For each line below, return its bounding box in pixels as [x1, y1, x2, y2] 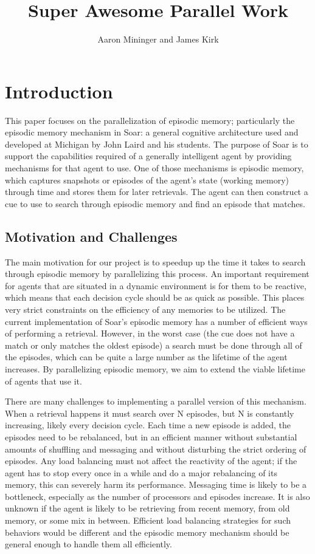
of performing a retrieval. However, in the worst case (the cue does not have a [5, 327, 295, 340]
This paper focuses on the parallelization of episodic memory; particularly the [5, 114, 295, 126]
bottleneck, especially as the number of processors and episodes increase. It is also [5, 490, 310, 502]
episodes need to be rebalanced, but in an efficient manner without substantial [5, 430, 297, 443]
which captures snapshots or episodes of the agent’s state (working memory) [5, 173, 289, 186]
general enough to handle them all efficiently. [5, 538, 172, 550]
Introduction [5, 78, 113, 103]
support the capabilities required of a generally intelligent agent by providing [5, 149, 292, 162]
